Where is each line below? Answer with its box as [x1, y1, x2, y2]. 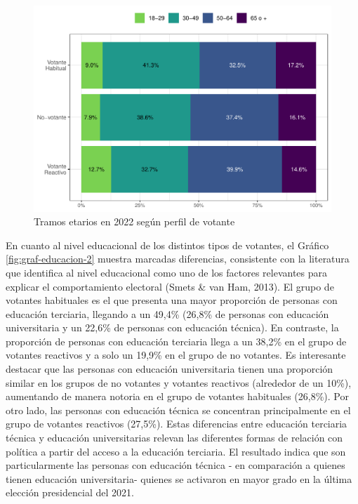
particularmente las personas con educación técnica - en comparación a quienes [6, 458, 345, 472]
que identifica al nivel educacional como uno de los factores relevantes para [6, 265, 328, 279]
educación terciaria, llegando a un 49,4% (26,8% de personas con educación [6, 306, 329, 321]
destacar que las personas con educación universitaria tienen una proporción [6, 362, 333, 376]
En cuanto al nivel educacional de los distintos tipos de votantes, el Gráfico [6, 237, 329, 252]
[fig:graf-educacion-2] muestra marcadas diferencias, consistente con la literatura [6, 251, 350, 266]
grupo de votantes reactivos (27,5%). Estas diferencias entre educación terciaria [6, 416, 347, 431]
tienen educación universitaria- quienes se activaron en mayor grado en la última [6, 471, 352, 486]
